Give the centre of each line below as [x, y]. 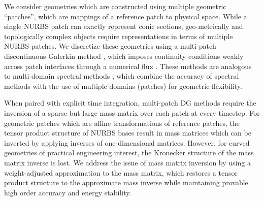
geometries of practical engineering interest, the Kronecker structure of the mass [129, 153]
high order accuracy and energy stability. [68, 192]
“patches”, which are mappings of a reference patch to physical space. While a [126, 16]
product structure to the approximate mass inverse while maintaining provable [126, 182]
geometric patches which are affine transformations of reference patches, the [122, 123]
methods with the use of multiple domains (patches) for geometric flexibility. [123, 86]
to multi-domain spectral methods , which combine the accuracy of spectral [122, 76]
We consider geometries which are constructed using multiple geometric [115, 6]
